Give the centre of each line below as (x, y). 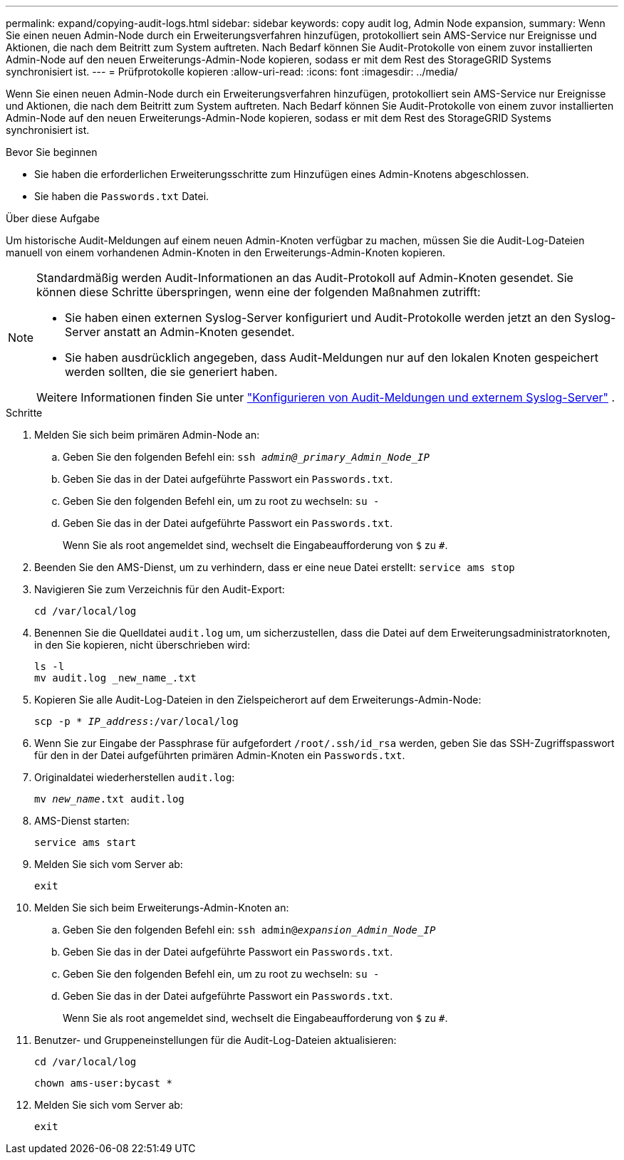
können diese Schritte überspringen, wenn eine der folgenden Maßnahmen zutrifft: (259, 292)
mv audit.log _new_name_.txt (115, 678)
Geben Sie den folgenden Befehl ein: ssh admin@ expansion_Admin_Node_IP (249, 930)
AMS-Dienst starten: (82, 821)
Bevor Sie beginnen (52, 152)
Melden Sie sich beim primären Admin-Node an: (147, 435)
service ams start (85, 842)
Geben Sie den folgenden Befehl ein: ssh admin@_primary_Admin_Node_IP (246, 457)
